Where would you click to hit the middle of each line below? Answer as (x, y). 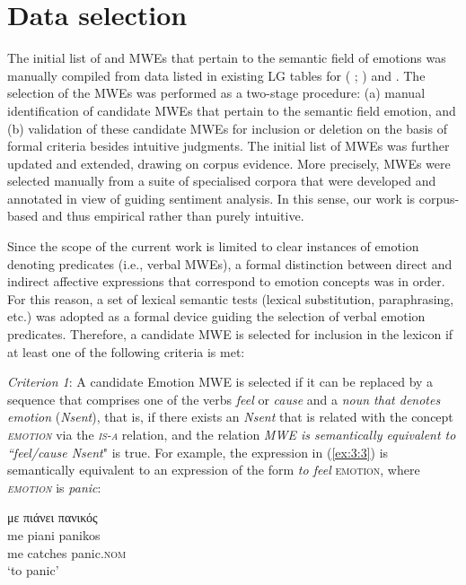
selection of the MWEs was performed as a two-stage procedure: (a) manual (216, 93)
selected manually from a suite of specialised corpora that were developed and (222, 181)
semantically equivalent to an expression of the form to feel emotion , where (214, 470)
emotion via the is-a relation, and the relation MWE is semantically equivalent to (232, 434)
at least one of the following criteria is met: (126, 351)
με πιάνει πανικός (53, 517)
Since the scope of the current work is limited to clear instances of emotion (213, 246)
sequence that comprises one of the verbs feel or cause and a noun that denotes (224, 399)
